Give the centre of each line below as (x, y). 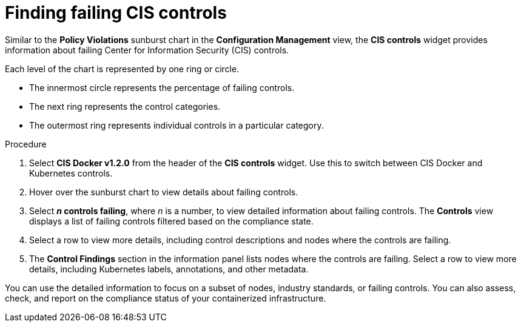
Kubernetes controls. (71, 173)
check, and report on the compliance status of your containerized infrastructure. (166, 298)
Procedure (26, 144)
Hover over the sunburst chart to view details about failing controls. (164, 192)
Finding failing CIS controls (116, 13)
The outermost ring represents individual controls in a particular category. (176, 125)
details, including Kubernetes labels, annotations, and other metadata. (169, 269)
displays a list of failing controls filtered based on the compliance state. (171, 221)
